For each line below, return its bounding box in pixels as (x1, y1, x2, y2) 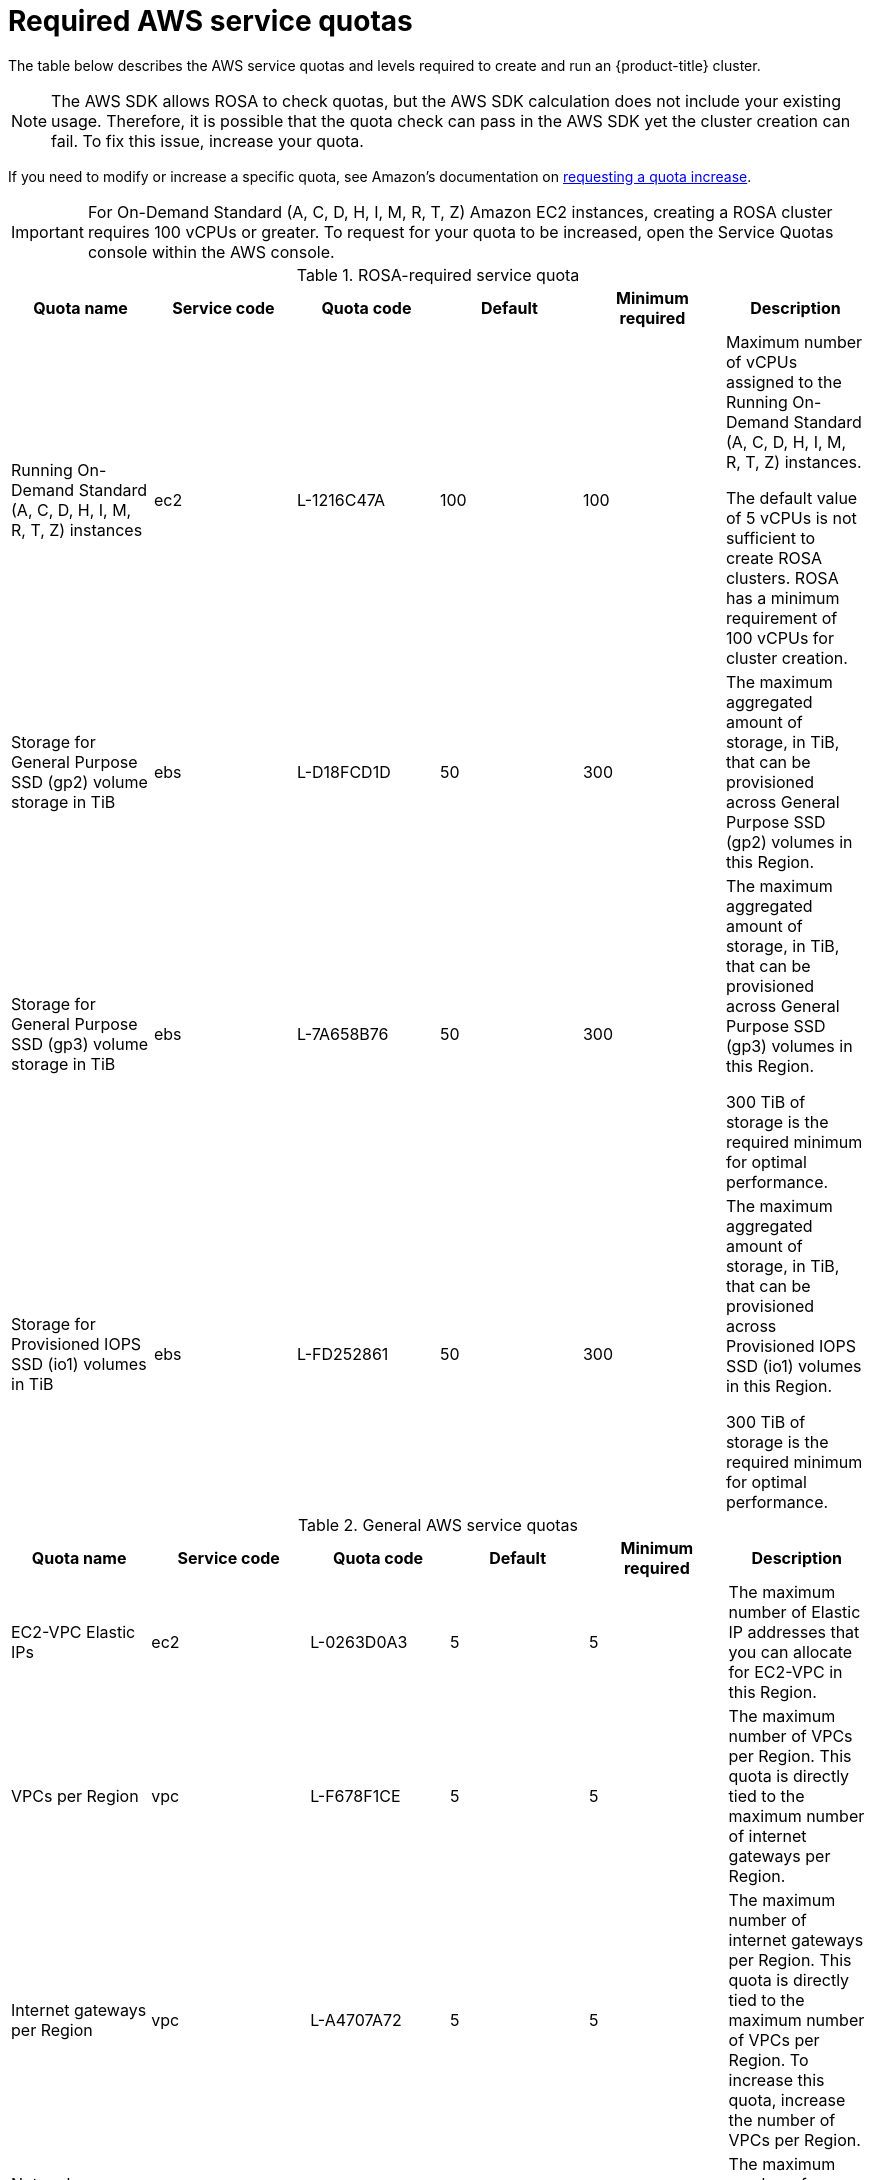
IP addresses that (728, 1621, 860, 1642)
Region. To (728, 2049, 809, 2070)
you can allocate (728, 1641, 853, 1662)
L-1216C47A (296, 489, 386, 510)
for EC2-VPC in (728, 1661, 843, 1682)
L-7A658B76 (296, 1023, 389, 1044)
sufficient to (725, 527, 816, 548)
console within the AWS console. (87, 241, 335, 262)
